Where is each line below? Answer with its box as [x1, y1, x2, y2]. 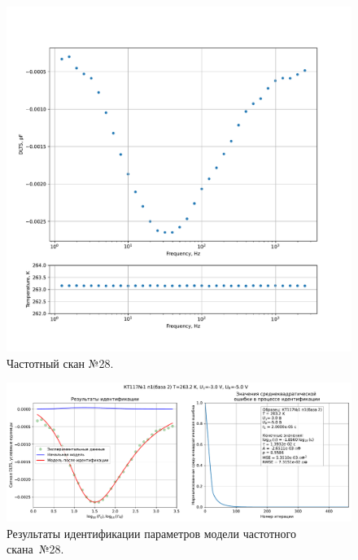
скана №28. [7, 540, 64, 558]
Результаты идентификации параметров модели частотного [7, 524, 296, 541]
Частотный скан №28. [7, 354, 114, 371]
